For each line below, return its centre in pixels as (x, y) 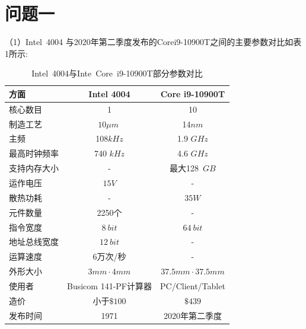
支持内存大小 (34, 168)
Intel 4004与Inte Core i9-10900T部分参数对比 (117, 73)
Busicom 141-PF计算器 (109, 285)
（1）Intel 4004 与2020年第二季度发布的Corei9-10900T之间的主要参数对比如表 (153, 42)
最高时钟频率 (34, 153)
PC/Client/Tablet (192, 285)
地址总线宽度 (34, 242)
